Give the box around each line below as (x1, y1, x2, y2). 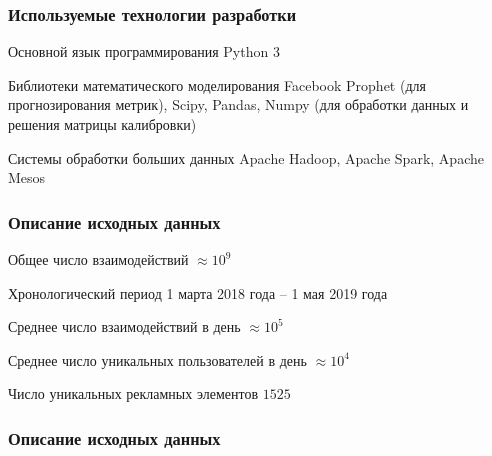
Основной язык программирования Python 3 (8, 41, 280, 62)
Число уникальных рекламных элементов (8, 383, 258, 404)
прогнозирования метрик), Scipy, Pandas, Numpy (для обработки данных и (8, 94, 469, 115)
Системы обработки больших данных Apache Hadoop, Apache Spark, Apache (8, 147, 484, 168)
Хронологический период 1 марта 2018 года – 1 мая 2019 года (8, 282, 388, 303)
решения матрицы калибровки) (8, 114, 197, 134)
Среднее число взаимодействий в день (8, 316, 241, 337)
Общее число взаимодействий (8, 249, 189, 269)
